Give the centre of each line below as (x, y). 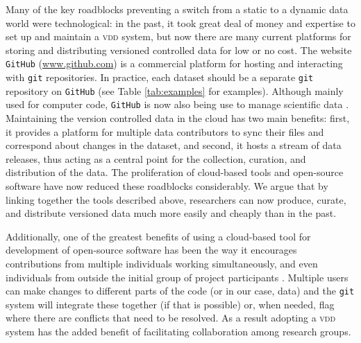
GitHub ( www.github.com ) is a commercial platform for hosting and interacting (174, 63)
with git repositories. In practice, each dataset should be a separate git (160, 77)
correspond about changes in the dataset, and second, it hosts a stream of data (174, 145)
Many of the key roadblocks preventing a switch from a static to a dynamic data (177, 9)
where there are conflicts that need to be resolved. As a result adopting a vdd (171, 318)
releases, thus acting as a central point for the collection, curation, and (156, 158)
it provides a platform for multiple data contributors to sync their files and (165, 131)
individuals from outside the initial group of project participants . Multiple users (177, 277)
